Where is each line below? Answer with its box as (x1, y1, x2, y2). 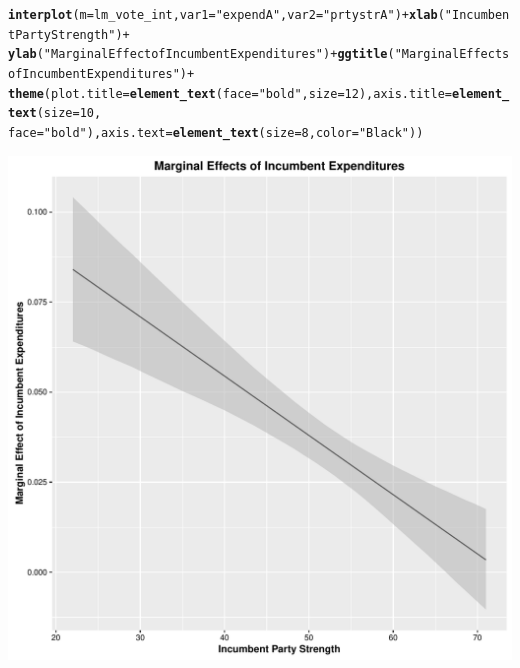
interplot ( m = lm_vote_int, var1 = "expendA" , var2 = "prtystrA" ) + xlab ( (8, 8, 445, 22)
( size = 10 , (36, 106, 102, 121)
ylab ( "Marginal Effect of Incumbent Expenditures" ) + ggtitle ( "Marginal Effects (8, 47, 510, 62)
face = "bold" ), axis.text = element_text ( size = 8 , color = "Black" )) (8, 125, 424, 140)
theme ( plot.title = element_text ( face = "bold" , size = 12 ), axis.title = (8, 86, 452, 101)
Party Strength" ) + (15, 27, 130, 42)
